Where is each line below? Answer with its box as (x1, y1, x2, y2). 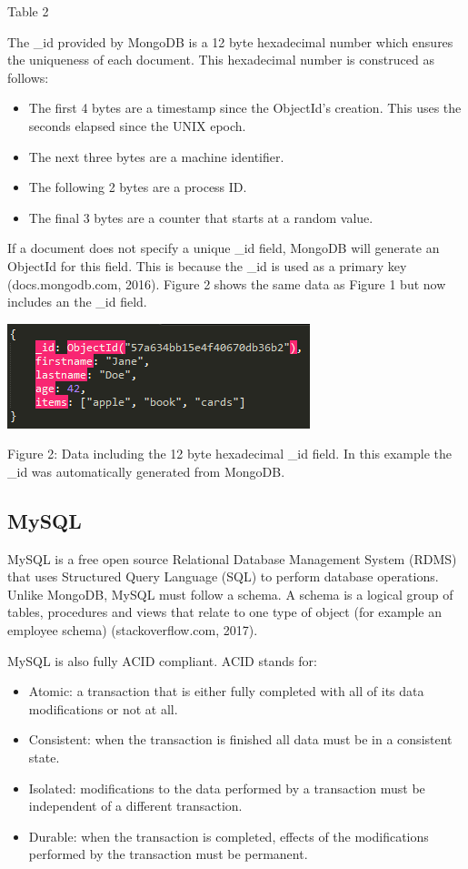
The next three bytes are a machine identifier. (28, 147, 284, 166)
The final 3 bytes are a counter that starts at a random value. (28, 207, 373, 227)
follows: (7, 67, 49, 86)
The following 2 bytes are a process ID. (28, 177, 247, 197)
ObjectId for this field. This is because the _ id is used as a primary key (7, 256, 407, 275)
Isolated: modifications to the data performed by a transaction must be (28, 778, 425, 797)
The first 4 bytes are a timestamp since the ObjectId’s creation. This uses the (28, 98, 462, 117)
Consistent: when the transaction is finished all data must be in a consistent (28, 730, 453, 749)
